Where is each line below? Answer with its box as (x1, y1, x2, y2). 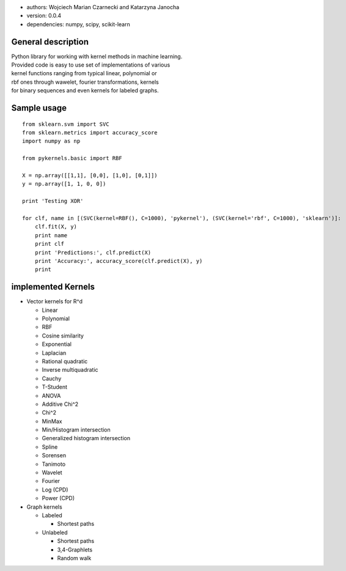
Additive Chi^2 (42, 400, 79, 408)
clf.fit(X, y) (34, 223, 78, 230)
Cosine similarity (42, 332, 84, 339)
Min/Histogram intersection (42, 426, 111, 433)
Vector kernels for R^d (26, 298, 83, 305)
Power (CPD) (42, 495, 75, 502)
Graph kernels (26, 503, 62, 510)
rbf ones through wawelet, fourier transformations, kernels (11, 78, 159, 86)
